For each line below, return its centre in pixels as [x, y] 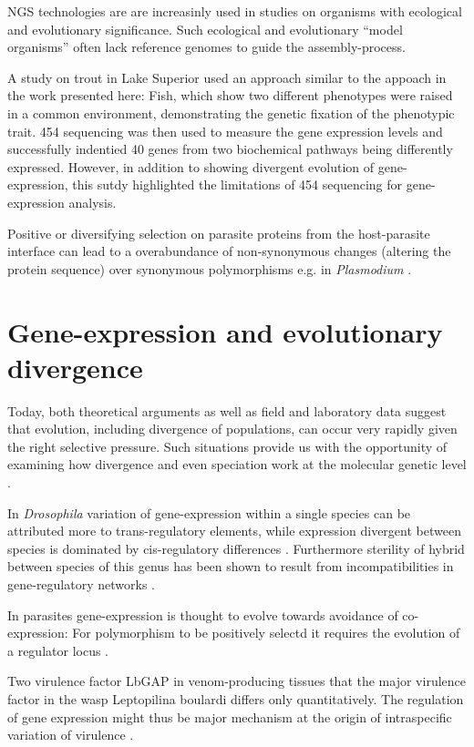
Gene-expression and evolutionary [225, 331]
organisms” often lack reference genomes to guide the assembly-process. [206, 47]
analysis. [93, 202]
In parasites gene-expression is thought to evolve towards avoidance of [203, 614]
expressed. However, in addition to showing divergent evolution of [191, 166]
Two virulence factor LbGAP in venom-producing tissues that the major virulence [237, 681]
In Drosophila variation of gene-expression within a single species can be [209, 512]
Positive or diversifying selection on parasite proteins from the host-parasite [219, 233]
